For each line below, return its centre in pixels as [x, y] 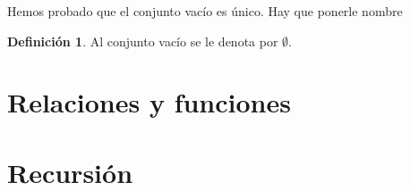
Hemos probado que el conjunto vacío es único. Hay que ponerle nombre [205, 11]
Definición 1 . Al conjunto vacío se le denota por [143, 41]
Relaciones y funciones [149, 102]
